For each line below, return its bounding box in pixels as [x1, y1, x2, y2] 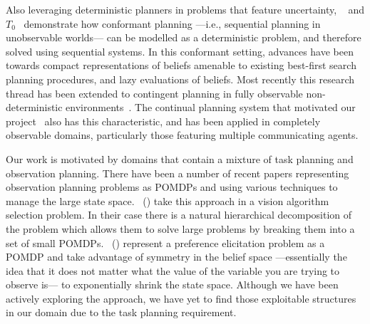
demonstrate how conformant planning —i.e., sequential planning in [24, 16, 321, 31]
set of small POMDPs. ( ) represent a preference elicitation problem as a [6, 235, 325, 250]
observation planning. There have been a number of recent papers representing [6, 165, 349, 180]
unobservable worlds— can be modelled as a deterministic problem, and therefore [6, 30, 361, 45]
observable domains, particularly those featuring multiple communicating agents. [6, 127, 359, 142]
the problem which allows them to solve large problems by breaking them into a [6, 221, 355, 236]
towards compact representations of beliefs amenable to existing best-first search [6, 58, 356, 73]
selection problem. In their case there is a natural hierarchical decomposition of [6, 207, 352, 222]
